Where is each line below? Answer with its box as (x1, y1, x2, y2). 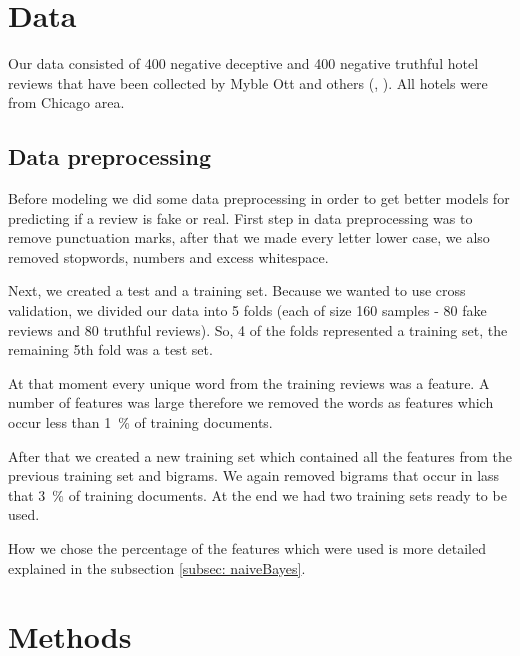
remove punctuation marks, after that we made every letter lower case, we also (8, 227, 490, 248)
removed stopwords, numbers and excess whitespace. (8, 246, 329, 267)
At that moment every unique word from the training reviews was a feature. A (8, 372, 490, 393)
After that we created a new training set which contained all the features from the (8, 445, 512, 466)
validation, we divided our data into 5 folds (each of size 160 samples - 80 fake (8, 300, 487, 321)
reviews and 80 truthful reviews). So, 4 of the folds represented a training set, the (8, 319, 508, 340)
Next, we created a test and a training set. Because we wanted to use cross (8, 280, 466, 301)
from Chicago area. (8, 92, 125, 113)
